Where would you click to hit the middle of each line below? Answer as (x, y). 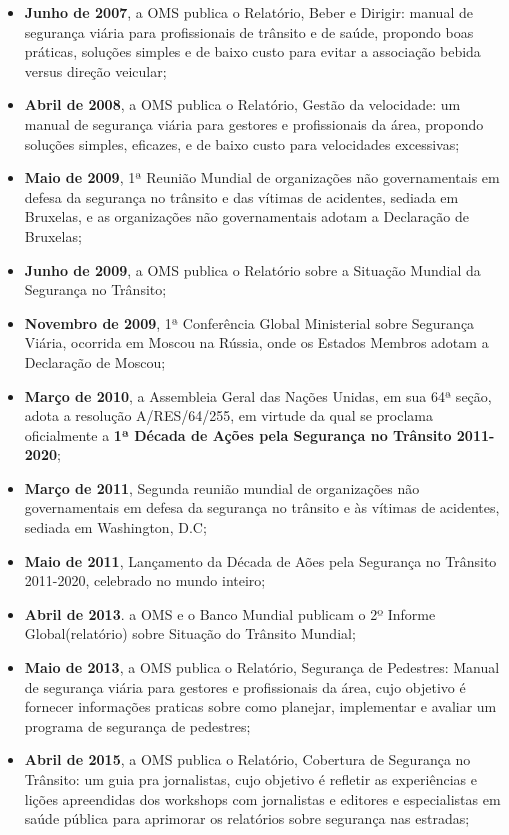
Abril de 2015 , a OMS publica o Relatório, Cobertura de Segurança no (247, 759)
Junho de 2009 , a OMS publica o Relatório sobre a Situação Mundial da (252, 269)
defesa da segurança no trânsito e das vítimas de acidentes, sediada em (241, 196)
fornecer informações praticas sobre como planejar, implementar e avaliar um (260, 706)
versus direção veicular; (95, 70)
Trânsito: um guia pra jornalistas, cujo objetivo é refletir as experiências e (250, 779)
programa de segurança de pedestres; (137, 725)
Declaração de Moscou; (95, 361)
